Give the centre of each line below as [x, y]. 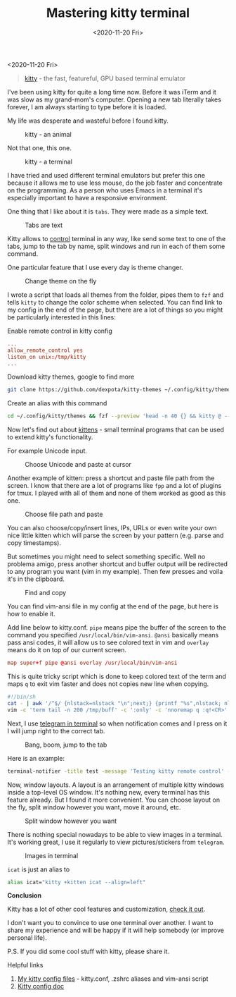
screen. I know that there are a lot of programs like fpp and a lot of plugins [114, 486]
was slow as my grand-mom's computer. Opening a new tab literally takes [114, 99]
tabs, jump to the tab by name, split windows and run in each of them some [116, 246]
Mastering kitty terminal [118, 13]
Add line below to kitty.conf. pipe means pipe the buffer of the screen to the [117, 628]
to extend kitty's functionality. [50, 437]
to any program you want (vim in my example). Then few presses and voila [115, 572]
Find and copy [46, 593]
